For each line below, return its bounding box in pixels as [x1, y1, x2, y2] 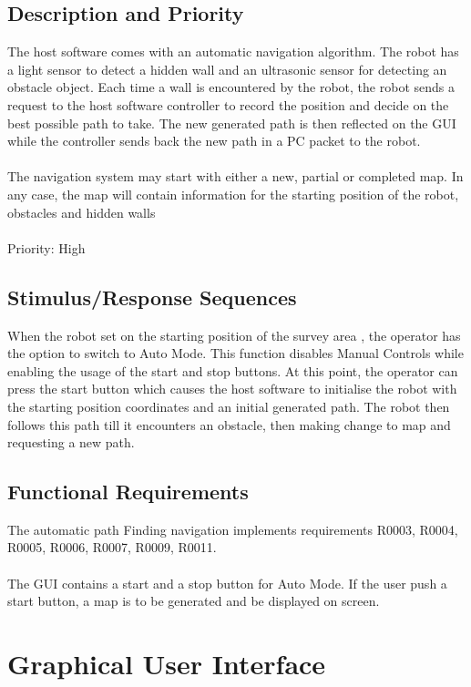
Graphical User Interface [7, 645, 326, 682]
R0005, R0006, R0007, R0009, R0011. [7, 538, 217, 557]
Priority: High [7, 238, 86, 257]
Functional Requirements [7, 477, 249, 506]
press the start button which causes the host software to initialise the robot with [7, 379, 457, 398]
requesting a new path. [7, 433, 135, 452]
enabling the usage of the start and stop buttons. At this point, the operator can [7, 361, 458, 380]
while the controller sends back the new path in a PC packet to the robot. [7, 131, 421, 150]
